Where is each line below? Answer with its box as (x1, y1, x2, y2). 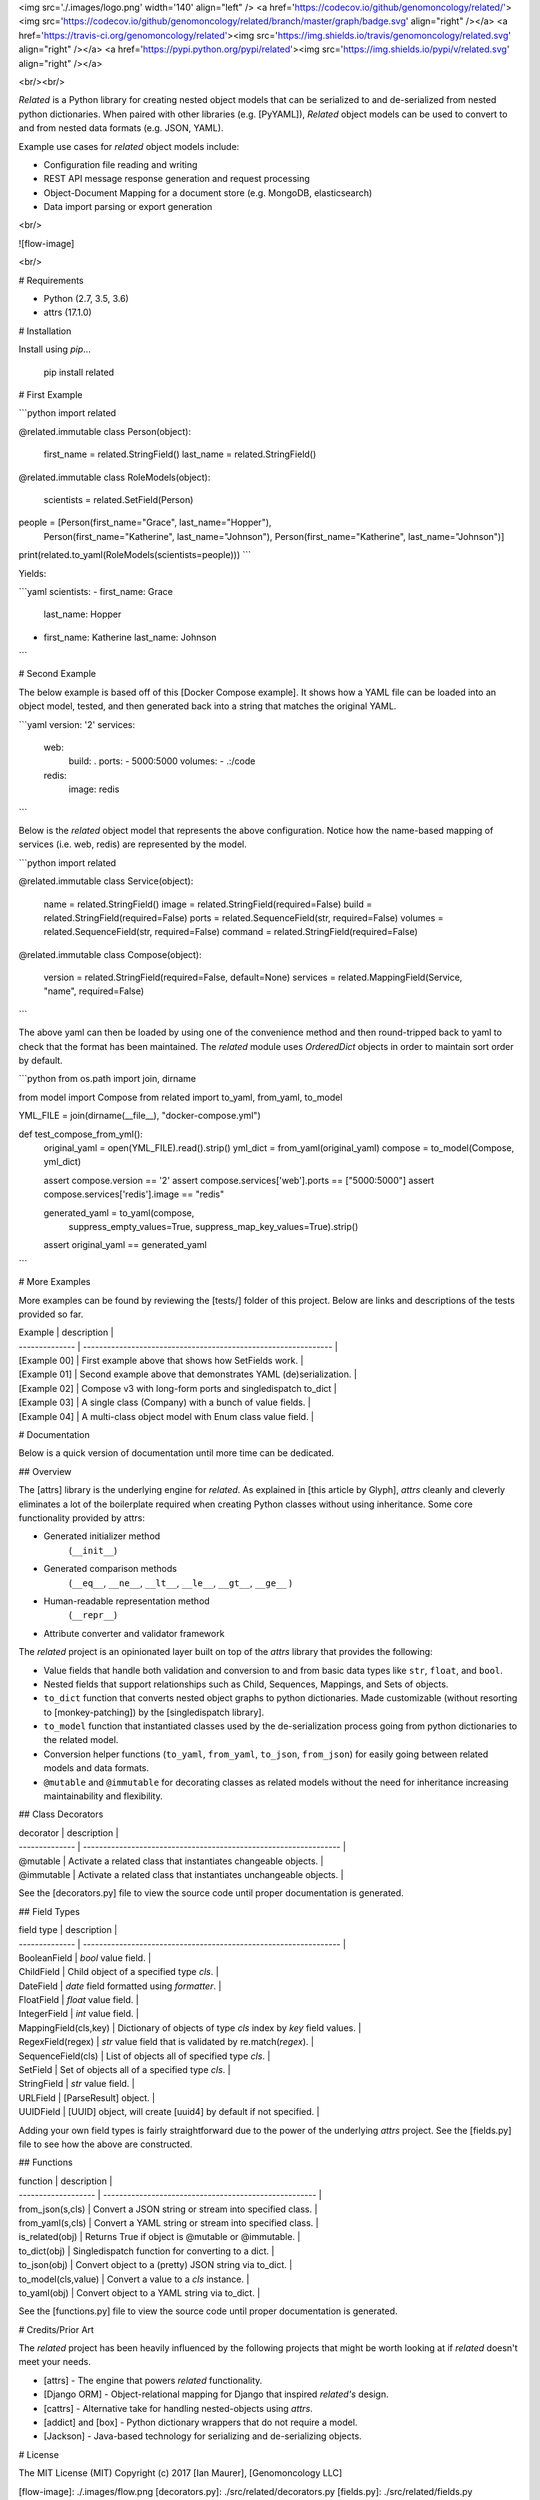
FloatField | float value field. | (18, 1994, 139, 2006)
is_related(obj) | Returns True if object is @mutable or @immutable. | (18, 2231, 301, 2243)
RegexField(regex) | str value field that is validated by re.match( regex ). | (18, 2036, 315, 2048)
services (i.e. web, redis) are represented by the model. (18, 838, 247, 850)
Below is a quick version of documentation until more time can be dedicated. (18, 1447, 335, 1459)
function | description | (18, 2175, 113, 2187)
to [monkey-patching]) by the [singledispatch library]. (43, 1706, 265, 1718)
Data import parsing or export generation (43, 201, 213, 213)
